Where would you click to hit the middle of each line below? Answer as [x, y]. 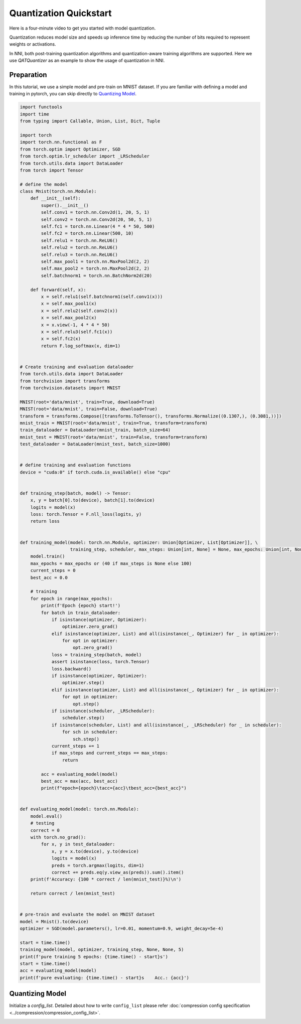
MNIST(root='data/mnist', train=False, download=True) [89, 409]
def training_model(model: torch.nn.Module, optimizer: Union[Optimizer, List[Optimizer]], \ [139, 542]
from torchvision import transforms [65, 381]
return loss [45, 521]
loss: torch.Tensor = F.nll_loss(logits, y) [86, 515]
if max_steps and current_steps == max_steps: [110, 753]
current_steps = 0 [53, 570]
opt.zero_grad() [93, 648]
